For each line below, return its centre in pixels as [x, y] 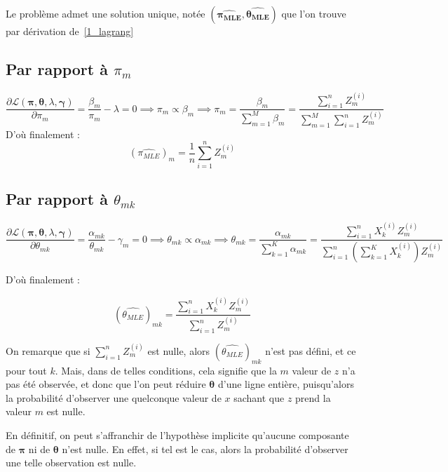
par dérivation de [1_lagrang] [70, 31]
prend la [313, 397]
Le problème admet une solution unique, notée [106, 13]
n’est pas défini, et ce [311, 350]
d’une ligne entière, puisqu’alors [286, 384]
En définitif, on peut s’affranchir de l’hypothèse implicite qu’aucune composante [177, 435]
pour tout [26, 370]
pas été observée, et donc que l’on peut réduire [106, 384]
